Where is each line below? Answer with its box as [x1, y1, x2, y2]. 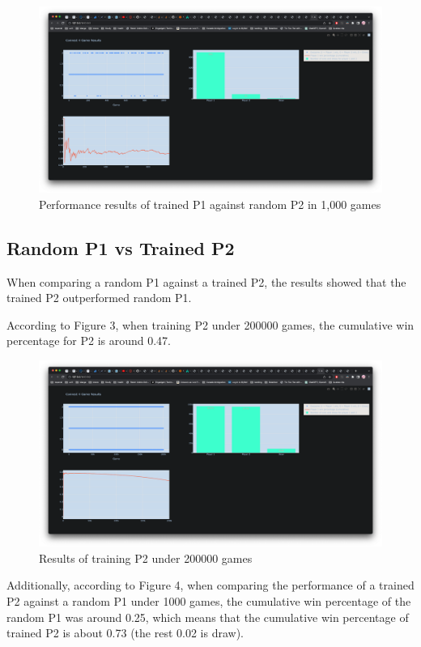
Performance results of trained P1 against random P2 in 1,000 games [39, 195, 381, 212]
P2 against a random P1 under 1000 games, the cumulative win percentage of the [6, 592, 411, 609]
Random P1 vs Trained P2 [6, 235, 235, 260]
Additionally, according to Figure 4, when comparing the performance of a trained [6, 577, 415, 594]
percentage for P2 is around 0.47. [6, 332, 172, 349]
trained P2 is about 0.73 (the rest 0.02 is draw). [6, 624, 244, 641]
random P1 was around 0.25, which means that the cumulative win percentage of [6, 608, 409, 625]
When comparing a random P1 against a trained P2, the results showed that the [6, 273, 406, 290]
